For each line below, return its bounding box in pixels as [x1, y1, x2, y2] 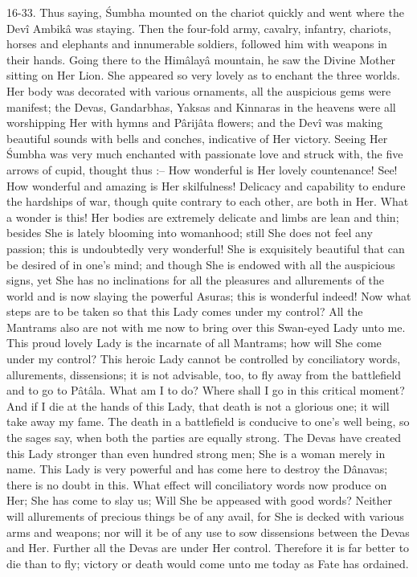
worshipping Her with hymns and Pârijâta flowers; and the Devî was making [6, 114, 383, 131]
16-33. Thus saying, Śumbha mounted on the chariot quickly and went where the [6, 4, 404, 20]
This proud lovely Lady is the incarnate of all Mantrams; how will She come [6, 334, 382, 351]
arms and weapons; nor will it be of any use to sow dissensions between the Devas [6, 523, 410, 540]
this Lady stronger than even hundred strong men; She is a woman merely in [6, 444, 386, 461]
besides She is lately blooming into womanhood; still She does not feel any [6, 224, 373, 241]
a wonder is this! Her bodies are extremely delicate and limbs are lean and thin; [6, 208, 399, 225]
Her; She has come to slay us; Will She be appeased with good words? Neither [6, 492, 392, 509]
